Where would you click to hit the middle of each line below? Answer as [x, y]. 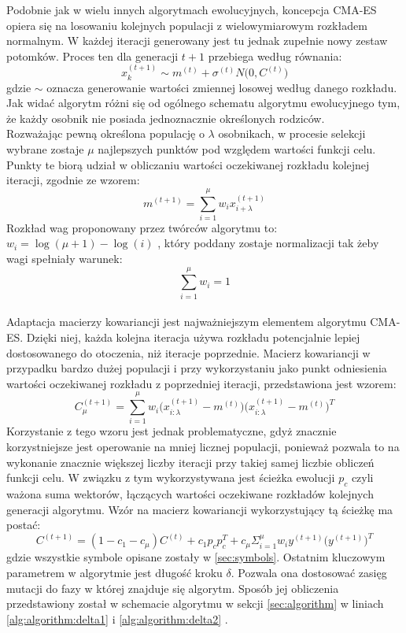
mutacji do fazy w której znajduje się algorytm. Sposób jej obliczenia [173, 588]
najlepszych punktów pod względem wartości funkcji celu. [237, 148]
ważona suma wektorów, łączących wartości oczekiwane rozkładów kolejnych [190, 494]
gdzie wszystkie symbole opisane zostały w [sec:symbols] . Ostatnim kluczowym [196, 557]
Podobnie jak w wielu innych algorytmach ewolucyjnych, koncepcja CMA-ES [192, 9]
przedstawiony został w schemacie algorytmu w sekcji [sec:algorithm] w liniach [195, 603]
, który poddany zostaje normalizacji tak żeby [268, 243]
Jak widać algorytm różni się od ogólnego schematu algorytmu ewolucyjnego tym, [203, 103]
